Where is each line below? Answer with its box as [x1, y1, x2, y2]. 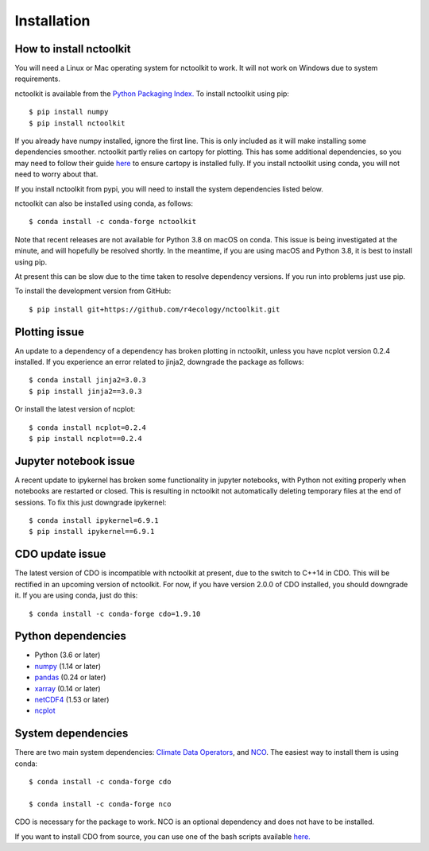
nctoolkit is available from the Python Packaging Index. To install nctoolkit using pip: [14, 88, 290, 99]
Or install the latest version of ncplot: [14, 404, 136, 414]
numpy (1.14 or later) [34, 661, 102, 671]
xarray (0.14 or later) [34, 683, 101, 693]
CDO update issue [14, 547, 106, 561]
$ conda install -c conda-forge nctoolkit [29, 217, 197, 226]
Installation [14, 12, 91, 29]
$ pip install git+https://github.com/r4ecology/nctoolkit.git [29, 304, 280, 314]
